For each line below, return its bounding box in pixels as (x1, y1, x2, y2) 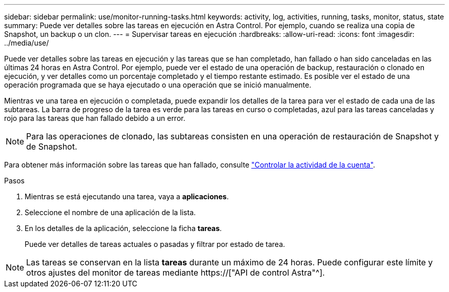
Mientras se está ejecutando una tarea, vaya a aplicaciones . (25, 192, 229, 201)
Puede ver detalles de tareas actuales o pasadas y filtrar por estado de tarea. (25, 240, 285, 248)
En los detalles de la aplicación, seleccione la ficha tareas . (25, 224, 222, 233)
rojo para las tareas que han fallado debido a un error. (4, 114, 186, 122)
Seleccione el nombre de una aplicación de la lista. (25, 208, 196, 217)
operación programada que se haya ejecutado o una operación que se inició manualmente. (4, 80, 312, 89)
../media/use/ (4, 38, 49, 47)
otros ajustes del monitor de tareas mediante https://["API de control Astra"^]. (26, 267, 325, 278)
